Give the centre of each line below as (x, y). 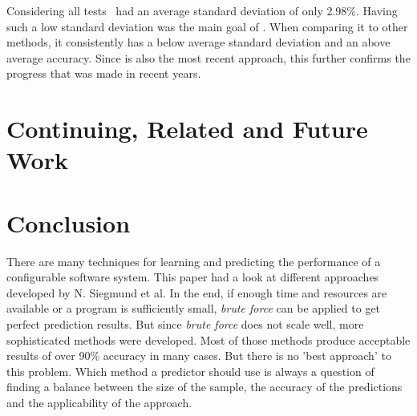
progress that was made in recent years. (104, 73)
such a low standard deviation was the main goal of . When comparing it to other (207, 26)
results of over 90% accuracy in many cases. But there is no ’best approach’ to (199, 355)
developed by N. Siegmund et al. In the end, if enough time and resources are (197, 292)
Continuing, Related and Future (187, 129)
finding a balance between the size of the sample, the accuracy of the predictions (204, 387)
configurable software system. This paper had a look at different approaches (193, 277)
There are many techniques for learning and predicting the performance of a (194, 261)
